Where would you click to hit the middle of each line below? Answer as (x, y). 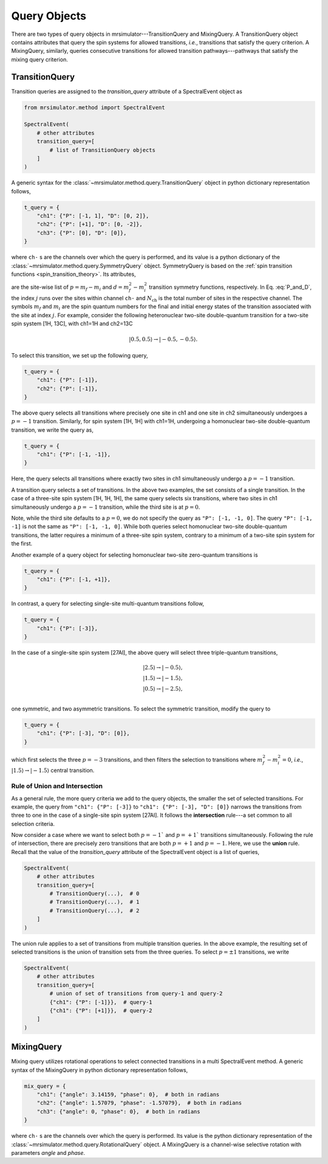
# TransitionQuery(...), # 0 (94, 894)
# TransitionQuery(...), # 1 (94, 902)
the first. (22, 543)
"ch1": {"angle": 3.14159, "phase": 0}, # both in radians (128, 1094)
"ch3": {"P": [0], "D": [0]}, (82, 233)
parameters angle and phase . (48, 1152)
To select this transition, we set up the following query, (80, 355)
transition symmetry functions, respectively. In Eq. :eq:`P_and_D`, (231, 287)
